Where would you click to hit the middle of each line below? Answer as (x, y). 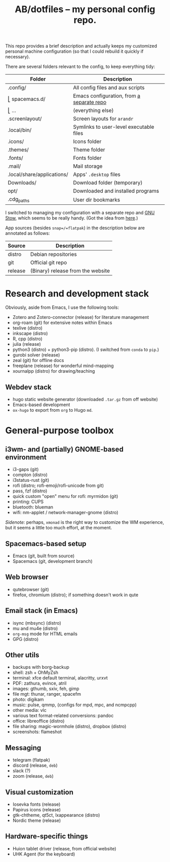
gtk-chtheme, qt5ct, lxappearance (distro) (56, 815)
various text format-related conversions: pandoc (63, 715)
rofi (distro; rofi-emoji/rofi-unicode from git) (58, 486)
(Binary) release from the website (70, 271)
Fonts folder (88, 158)
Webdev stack (28, 387)
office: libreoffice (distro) (38, 721)
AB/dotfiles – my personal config (85, 9)
